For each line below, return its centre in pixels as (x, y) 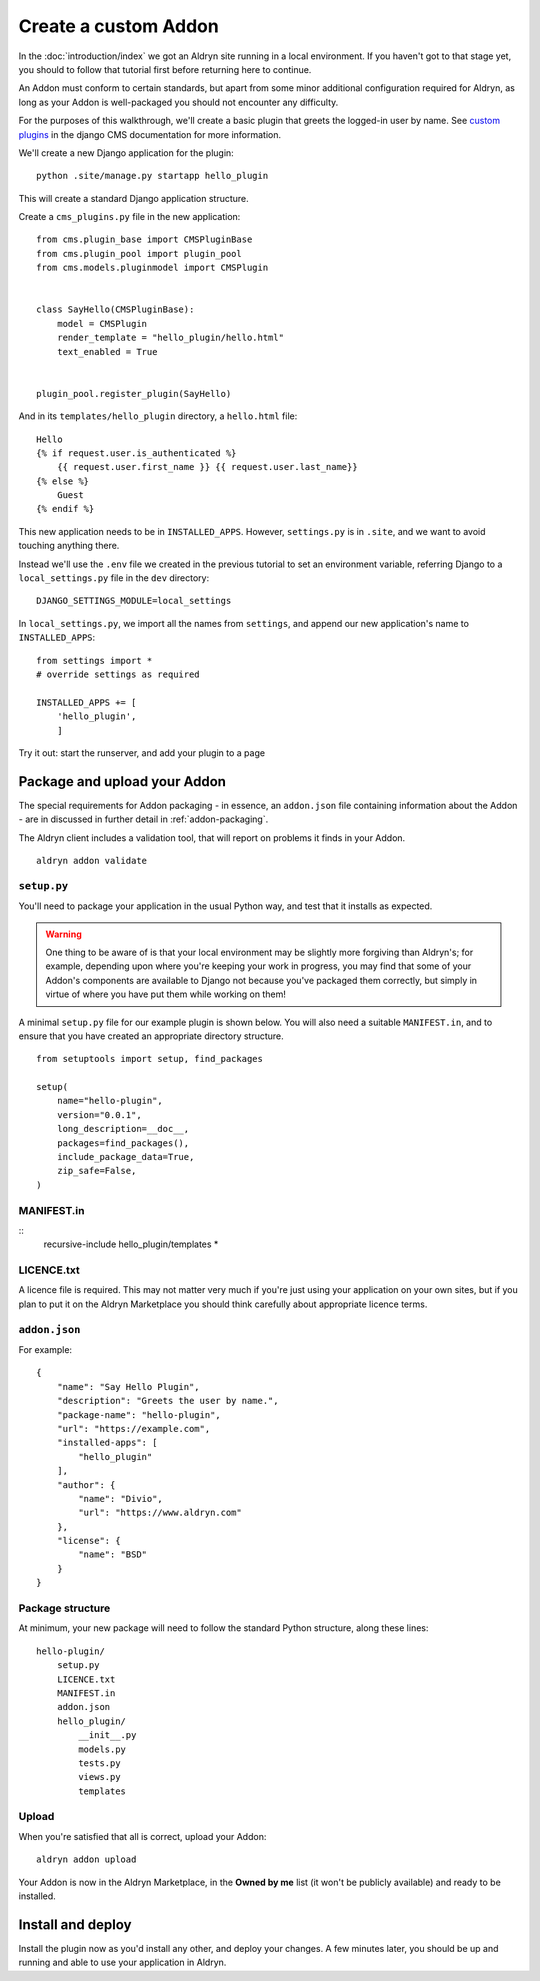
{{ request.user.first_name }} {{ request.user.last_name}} (207, 467)
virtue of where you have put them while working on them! (166, 994)
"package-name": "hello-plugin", (139, 1414)
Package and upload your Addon (122, 781)
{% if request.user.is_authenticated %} (136, 453)
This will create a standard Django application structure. (133, 198)
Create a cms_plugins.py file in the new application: (129, 217)
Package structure (64, 1608)
